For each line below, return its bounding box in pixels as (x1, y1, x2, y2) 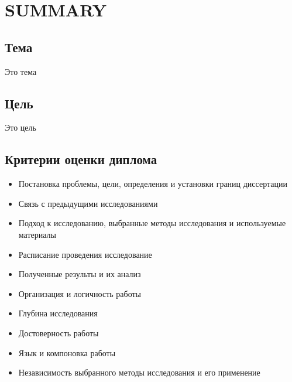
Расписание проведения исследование (18, 248, 152, 260)
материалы (18, 228, 56, 240)
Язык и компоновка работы (18, 346, 116, 359)
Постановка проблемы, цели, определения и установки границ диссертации (18, 178, 287, 190)
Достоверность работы (18, 326, 99, 339)
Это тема (5, 65, 37, 77)
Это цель (5, 121, 36, 134)
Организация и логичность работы (18, 287, 141, 299)
